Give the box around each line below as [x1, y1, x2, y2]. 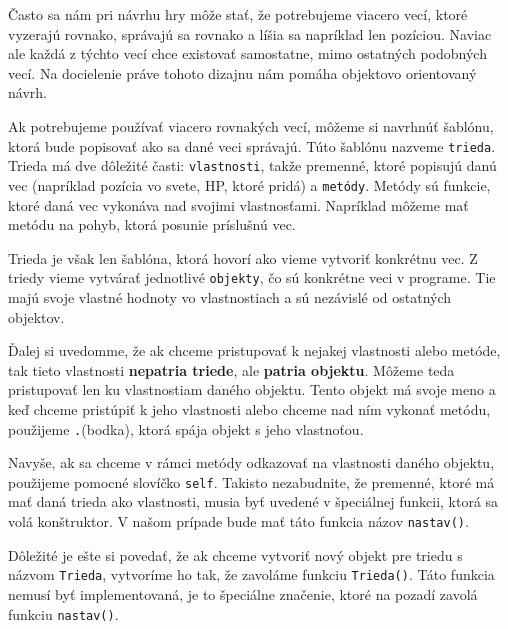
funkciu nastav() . [8, 603, 119, 624]
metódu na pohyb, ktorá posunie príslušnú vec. [8, 214, 296, 235]
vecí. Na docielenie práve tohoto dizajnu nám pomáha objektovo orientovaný [8, 62, 477, 83]
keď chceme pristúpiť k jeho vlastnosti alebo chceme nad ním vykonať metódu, [8, 398, 491, 419]
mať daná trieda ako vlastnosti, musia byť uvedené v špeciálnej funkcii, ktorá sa [8, 491, 499, 512]
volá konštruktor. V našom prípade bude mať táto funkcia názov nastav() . [8, 511, 469, 532]
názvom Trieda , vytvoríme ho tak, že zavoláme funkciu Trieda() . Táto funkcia [8, 564, 495, 585]
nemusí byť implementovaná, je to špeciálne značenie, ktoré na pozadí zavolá [8, 583, 478, 604]
